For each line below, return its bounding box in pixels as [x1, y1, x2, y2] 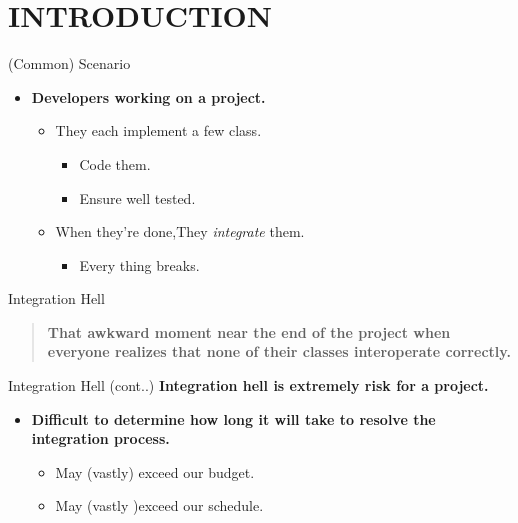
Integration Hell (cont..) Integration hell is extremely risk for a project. [8, 375, 489, 396]
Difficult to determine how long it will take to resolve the [31, 408, 436, 429]
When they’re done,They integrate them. [55, 221, 305, 242]
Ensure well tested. [79, 187, 196, 208]
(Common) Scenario [8, 53, 131, 74]
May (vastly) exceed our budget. [55, 461, 255, 482]
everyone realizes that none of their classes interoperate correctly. [47, 341, 511, 362]
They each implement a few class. [55, 120, 262, 141]
